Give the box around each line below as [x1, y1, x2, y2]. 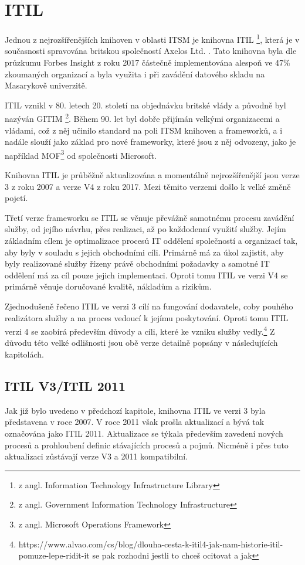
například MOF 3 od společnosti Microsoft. [5, 147, 157, 161]
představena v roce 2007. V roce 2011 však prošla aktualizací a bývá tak [5, 416, 265, 428]
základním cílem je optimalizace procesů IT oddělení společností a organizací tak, [5, 234, 298, 246]
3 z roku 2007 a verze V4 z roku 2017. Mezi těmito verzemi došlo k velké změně [5, 180, 291, 192]
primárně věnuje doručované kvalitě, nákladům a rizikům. [5, 280, 212, 292]
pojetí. [5, 192, 28, 204]
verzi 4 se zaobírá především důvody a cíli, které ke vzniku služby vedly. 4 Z [5, 324, 275, 337]
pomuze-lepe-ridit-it [18, 549, 90, 561]
